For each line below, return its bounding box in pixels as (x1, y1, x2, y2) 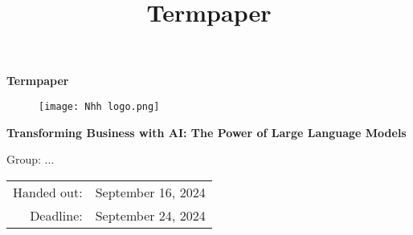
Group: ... (6, 151, 55, 168)
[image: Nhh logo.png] (39, 100, 160, 112)
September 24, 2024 (95, 205, 206, 225)
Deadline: (30, 205, 83, 225)
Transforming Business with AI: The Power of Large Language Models (6, 124, 407, 140)
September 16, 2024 (95, 182, 206, 201)
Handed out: (13, 182, 83, 201)
